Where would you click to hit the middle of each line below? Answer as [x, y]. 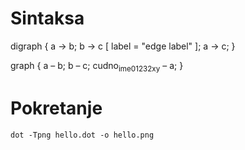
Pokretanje [56, 108]
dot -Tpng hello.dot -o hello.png [82, 135]
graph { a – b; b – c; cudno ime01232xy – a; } [97, 66]
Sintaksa [47, 18]
